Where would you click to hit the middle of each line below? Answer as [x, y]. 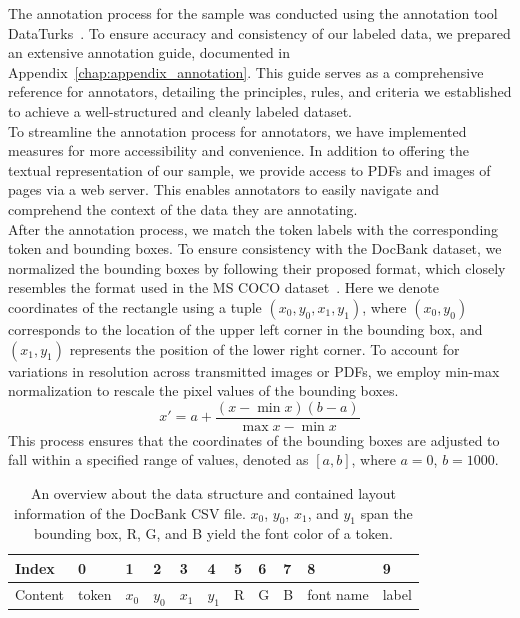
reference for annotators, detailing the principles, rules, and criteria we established [260, 91]
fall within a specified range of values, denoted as [158, 459]
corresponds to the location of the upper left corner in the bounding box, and [245, 328]
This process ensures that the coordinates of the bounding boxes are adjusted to [254, 439]
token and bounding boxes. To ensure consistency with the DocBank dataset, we [255, 248]
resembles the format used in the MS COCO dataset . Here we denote [223, 287]
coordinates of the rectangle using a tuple [135, 306]
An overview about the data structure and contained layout [213, 492]
